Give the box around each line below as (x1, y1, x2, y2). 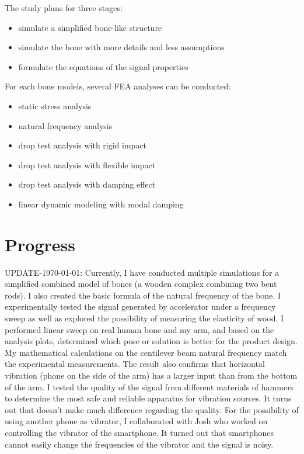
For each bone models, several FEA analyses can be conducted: (5, 80, 231, 92)
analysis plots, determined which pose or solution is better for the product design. (5, 335, 298, 347)
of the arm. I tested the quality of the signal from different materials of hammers (5, 380, 294, 393)
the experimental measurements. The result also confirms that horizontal (5, 358, 265, 370)
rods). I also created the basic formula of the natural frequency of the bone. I (5, 289, 281, 301)
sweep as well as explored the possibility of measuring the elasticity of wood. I (5, 312, 284, 324)
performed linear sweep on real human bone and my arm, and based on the (5, 323, 274, 335)
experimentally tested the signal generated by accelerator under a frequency (5, 300, 276, 313)
